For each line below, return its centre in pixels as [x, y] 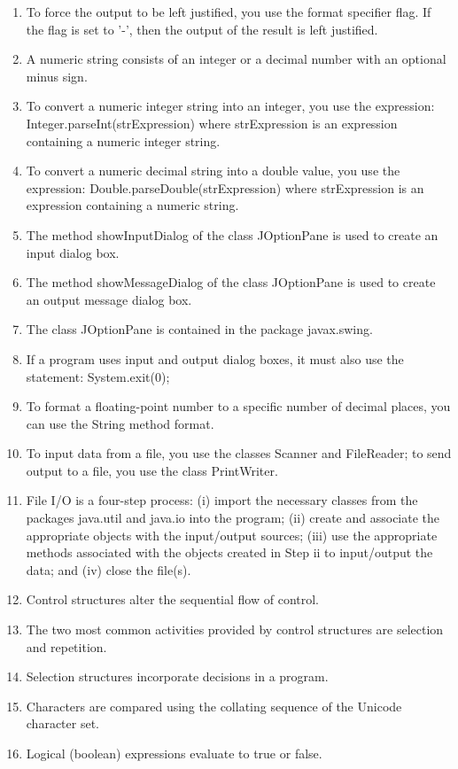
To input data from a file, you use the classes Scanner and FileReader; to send [239, 453]
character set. [62, 723]
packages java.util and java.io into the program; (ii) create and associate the [233, 518]
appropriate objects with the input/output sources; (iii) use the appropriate [232, 535]
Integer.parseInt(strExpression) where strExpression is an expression [212, 123]
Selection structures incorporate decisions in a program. [177, 676]
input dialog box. [73, 252]
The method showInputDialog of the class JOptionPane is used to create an [232, 234]
